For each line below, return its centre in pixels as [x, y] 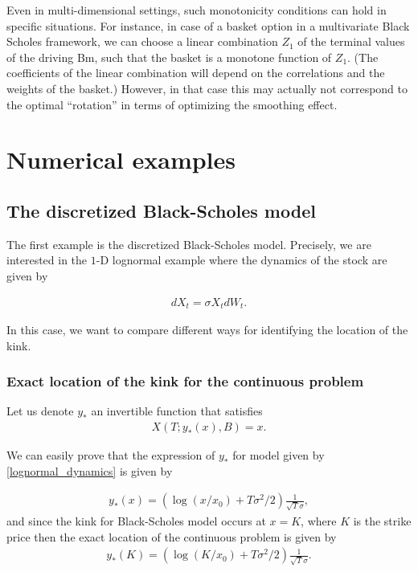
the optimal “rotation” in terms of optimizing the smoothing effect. [172, 104]
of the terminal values [351, 41]
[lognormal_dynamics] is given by [90, 470]
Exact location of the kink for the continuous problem [185, 381]
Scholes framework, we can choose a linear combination [142, 41]
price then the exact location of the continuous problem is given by [172, 536]
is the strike [382, 520]
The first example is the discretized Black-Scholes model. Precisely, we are [189, 244]
